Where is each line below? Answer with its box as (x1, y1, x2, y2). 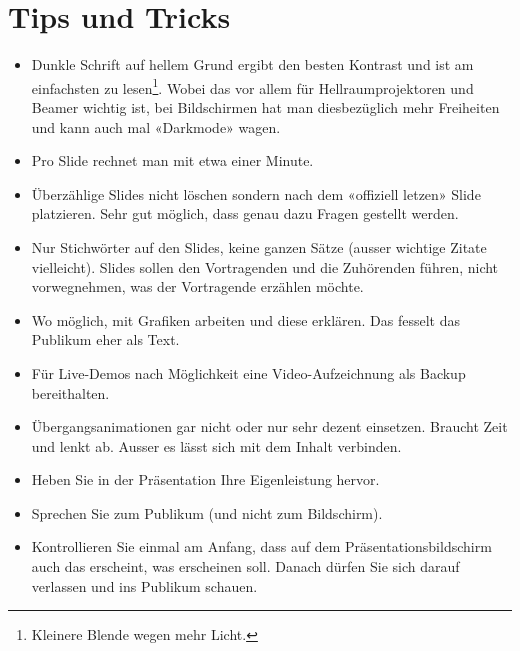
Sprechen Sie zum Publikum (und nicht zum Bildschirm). (31, 502, 383, 523)
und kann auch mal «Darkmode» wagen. (31, 116, 281, 137)
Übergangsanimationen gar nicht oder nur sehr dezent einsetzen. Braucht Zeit (31, 416, 508, 437)
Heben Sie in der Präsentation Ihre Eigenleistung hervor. (31, 469, 380, 490)
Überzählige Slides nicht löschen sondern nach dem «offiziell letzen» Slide (31, 183, 481, 204)
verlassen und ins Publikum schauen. (31, 575, 258, 596)
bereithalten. (31, 382, 110, 403)
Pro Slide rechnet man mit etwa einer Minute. (31, 150, 314, 171)
